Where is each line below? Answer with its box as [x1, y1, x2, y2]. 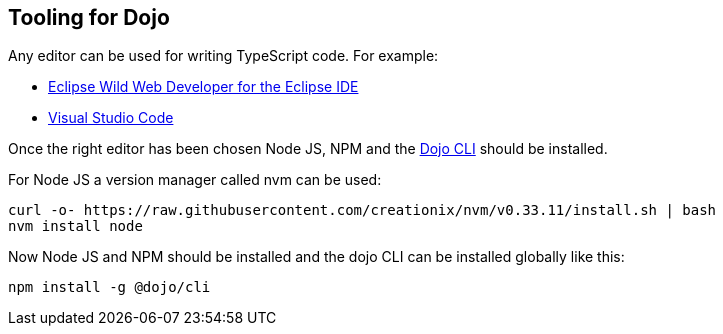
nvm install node [8, 218, 143, 235]
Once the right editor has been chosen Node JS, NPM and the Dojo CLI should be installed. [8, 140, 608, 158]
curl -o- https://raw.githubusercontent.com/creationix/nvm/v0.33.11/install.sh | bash [8, 202, 717, 219]
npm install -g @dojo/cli [8, 279, 211, 296]
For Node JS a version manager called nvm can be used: [8, 171, 382, 189]
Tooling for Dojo [8, 5, 170, 30]
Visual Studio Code [48, 109, 174, 127]
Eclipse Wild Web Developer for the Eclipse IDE [48, 78, 359, 96]
